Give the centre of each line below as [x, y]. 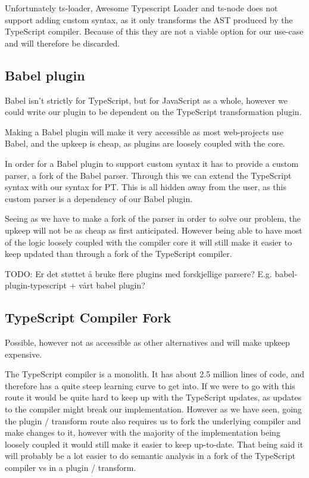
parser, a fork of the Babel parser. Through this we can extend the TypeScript [148, 175]
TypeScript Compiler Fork [88, 317]
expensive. [24, 354]
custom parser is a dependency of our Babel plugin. [99, 198]
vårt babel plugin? [112, 285]
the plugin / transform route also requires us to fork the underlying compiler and [153, 420]
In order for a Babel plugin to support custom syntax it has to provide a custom [152, 163]
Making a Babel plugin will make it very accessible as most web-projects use [144, 131]
